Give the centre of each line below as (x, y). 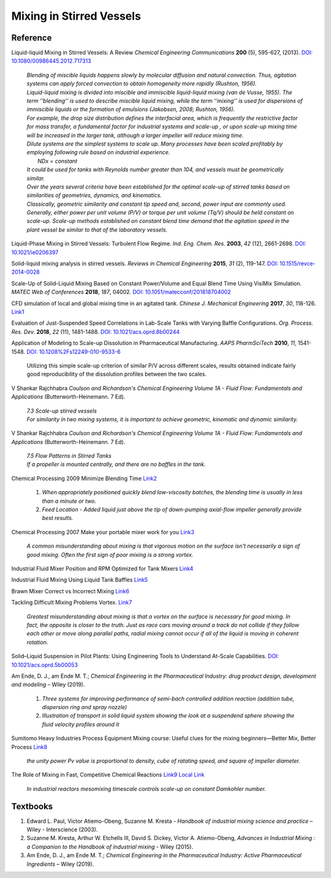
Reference (32, 38)
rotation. (37, 642)
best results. (58, 518)
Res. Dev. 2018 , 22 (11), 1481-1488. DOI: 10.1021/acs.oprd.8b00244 (96, 332)
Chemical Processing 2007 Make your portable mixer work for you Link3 (103, 532)
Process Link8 (29, 747)
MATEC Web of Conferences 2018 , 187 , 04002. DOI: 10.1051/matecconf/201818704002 (121, 292)
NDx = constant (58, 161)
